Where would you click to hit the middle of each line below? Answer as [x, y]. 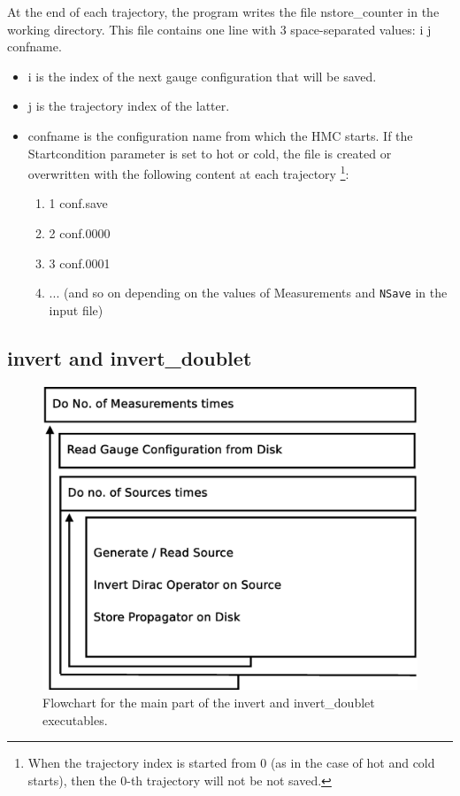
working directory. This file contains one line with [142, 29]
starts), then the [72, 780]
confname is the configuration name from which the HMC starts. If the [220, 135]
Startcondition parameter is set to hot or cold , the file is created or [210, 153]
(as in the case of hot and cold [353, 763]
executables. [75, 719]
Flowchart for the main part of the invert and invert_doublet [209, 703]
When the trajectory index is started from [142, 763]
